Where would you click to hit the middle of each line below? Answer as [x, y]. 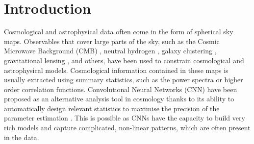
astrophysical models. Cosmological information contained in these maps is [116, 70]
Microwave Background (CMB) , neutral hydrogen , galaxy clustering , [110, 51]
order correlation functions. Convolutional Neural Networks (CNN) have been [121, 89]
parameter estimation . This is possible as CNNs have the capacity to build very [125, 118]
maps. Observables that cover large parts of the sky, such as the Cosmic [112, 41]
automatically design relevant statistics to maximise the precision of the [112, 108]
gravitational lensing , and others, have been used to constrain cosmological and [124, 60]
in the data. [22, 137]
